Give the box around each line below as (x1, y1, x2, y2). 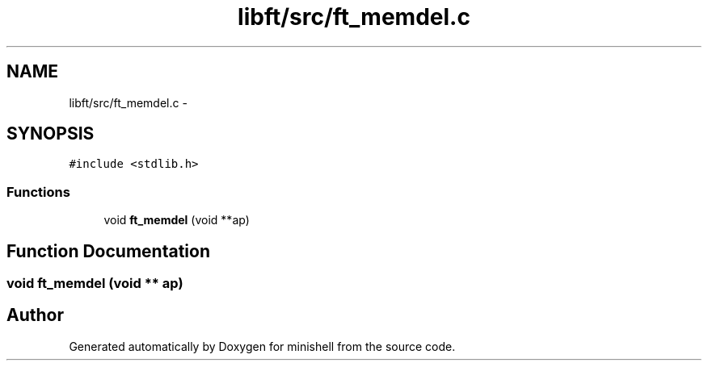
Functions (6, 183, 70, 200)
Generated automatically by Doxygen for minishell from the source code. (69, 339, 456, 353)
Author (6, 305, 64, 326)
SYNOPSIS (6, 123, 95, 144)
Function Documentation (6, 240, 210, 261)
